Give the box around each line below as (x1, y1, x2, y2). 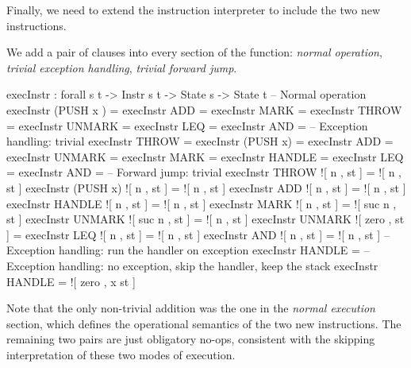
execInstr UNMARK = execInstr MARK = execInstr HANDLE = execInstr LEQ (6, 148, 404, 165)
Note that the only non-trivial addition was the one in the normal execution (6, 300, 375, 316)
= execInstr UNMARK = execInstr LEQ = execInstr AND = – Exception (6, 117, 368, 134)
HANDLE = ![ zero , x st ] (6, 273, 136, 289)
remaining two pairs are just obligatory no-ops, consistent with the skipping (6, 331, 375, 347)
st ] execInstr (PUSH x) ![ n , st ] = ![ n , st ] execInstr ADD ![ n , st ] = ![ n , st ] (6, 179, 406, 196)
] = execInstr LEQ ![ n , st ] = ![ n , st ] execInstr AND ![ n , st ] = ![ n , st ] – (6, 226, 390, 242)
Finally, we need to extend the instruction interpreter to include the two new (6, 2, 380, 17)
